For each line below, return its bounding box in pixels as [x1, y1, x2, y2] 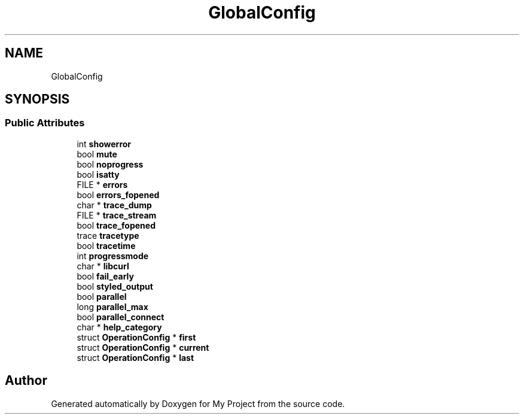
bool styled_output [77, 281, 153, 292]
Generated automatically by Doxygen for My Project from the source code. [51, 398, 345, 409]
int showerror [77, 138, 132, 149]
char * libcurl [77, 260, 129, 271]
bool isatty [77, 169, 120, 180]
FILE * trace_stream [77, 209, 157, 220]
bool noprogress [77, 159, 144, 169]
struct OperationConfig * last [77, 352, 194, 363]
